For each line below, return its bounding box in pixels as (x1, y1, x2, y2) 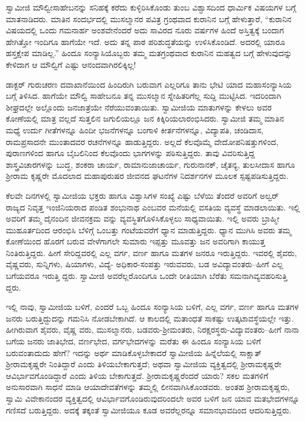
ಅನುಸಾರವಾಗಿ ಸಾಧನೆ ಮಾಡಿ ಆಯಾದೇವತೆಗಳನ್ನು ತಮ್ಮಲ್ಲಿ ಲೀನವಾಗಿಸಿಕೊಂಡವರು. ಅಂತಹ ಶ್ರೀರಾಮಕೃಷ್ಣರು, (6, 381, 290, 393)
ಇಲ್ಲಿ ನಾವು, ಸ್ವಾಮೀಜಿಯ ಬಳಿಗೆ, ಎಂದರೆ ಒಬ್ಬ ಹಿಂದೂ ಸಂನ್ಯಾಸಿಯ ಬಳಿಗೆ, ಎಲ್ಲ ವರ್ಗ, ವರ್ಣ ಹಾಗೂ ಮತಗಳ (6, 301, 299, 313)
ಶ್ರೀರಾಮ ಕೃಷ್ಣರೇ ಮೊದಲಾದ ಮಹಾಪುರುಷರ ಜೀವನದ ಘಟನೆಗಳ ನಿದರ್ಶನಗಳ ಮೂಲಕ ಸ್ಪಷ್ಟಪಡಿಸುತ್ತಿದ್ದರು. (6, 170, 289, 182)
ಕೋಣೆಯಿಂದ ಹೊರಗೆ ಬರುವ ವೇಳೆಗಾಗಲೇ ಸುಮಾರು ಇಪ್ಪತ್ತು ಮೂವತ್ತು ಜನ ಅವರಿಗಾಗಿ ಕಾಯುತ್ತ (6, 235, 265, 247)
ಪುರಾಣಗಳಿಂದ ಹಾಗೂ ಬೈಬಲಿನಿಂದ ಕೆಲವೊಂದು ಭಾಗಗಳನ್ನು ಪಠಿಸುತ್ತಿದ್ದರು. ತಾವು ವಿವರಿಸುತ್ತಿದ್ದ (6, 147, 255, 159)
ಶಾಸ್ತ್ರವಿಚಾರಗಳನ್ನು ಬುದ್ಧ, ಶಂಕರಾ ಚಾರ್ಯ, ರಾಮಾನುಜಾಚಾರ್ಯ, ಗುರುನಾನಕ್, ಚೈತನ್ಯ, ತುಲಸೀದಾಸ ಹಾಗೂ (6, 158, 295, 170)
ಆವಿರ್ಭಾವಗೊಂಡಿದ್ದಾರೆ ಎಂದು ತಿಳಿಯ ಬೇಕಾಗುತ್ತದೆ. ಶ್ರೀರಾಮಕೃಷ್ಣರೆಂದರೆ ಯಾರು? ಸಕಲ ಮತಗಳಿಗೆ (6, 369, 269, 381)
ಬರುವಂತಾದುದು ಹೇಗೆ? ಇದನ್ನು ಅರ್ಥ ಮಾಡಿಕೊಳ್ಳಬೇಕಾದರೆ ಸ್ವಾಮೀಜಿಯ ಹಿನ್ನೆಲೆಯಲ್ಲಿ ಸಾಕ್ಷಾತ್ (6, 346, 262, 358)
